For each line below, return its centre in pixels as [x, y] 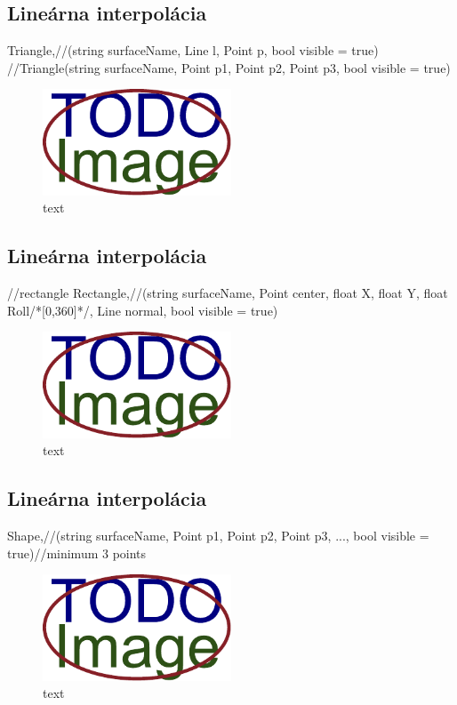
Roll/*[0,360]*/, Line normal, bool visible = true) [143, 310]
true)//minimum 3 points [77, 553]
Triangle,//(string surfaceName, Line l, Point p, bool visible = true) [193, 50]
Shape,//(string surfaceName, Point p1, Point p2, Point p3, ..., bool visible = [218, 536]
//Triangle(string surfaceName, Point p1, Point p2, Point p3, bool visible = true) [229, 67]
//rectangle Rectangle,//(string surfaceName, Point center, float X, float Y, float [228, 293]
